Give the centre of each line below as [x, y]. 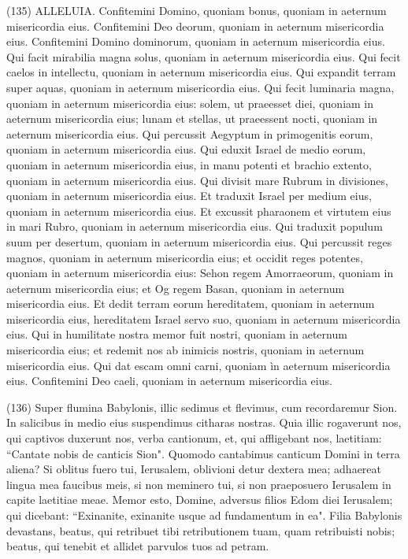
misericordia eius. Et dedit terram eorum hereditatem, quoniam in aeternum [191, 304]
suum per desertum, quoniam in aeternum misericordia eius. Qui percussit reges [199, 241]
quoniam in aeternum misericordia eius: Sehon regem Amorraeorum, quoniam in [200, 273]
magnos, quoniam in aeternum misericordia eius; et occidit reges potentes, [185, 257]
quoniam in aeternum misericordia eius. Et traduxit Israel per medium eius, [189, 196]
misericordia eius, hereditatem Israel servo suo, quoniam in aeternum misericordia [204, 318]
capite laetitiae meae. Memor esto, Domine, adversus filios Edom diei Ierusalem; [200, 500]
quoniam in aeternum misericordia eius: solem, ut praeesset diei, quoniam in [190, 103]
